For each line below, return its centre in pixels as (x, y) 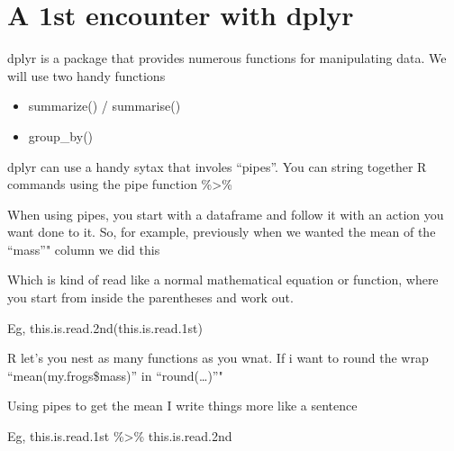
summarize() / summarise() (104, 106)
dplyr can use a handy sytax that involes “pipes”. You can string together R (217, 166)
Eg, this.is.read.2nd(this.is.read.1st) (105, 327)
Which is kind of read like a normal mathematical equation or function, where (223, 280)
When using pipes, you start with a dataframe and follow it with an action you (226, 214)
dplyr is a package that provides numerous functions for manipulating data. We (227, 58)
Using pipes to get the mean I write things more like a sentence (182, 406)
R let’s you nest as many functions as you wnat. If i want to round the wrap (218, 358)
